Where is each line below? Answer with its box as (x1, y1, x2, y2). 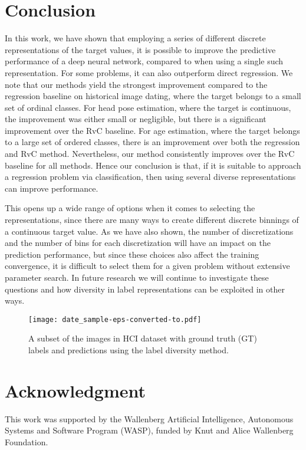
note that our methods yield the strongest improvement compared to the (5, 78, 268, 90)
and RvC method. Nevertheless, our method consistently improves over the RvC (5, 147, 295, 160)
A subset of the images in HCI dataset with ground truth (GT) (28, 332, 257, 344)
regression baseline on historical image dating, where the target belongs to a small (5, 90, 301, 102)
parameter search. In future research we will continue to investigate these (5, 271, 269, 283)
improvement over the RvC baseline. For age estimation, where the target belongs (5, 124, 300, 136)
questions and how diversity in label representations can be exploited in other (5, 283, 285, 295)
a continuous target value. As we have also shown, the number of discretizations (5, 225, 294, 237)
